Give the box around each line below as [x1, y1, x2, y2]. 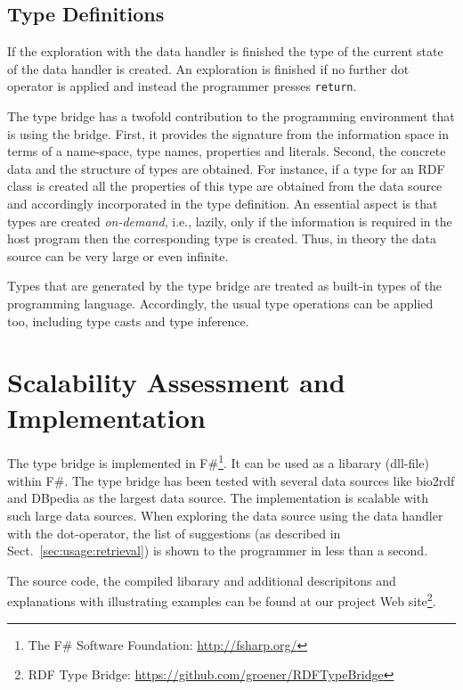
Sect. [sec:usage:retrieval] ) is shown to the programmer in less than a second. [7, 541, 428, 560]
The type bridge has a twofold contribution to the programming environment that [7, 107, 455, 126]
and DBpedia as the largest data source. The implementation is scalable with [7, 489, 428, 507]
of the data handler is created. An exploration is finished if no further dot [7, 59, 410, 78]
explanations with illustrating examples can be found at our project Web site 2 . [7, 589, 436, 610]
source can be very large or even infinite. [7, 246, 229, 265]
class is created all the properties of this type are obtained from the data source [7, 177, 443, 195]
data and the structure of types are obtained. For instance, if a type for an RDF [7, 159, 445, 177]
